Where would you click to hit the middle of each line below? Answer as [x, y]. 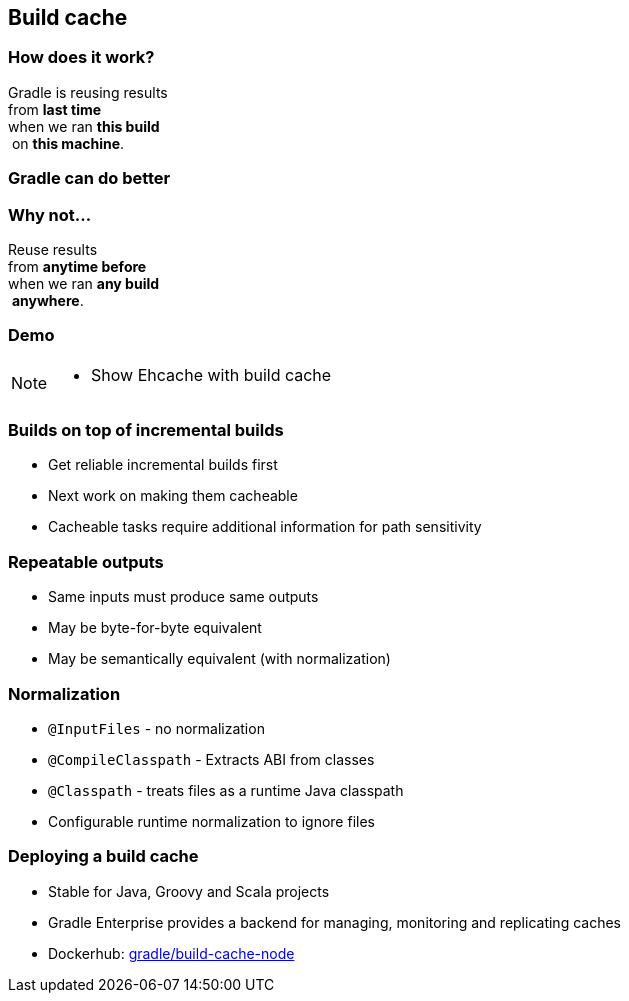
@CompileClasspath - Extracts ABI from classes [211, 759]
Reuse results [53, 249]
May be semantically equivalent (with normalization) [219, 659]
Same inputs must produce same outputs [183, 597]
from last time [55, 109]
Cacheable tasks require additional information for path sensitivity [265, 527]
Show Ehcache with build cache [211, 374]
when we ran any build [84, 283]
